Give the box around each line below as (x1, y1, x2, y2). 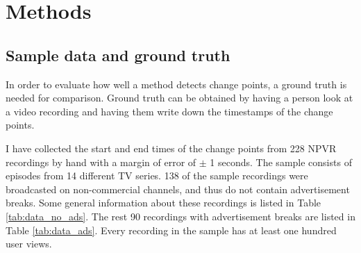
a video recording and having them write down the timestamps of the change (6, 104, 333, 118)
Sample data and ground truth (6, 44, 230, 65)
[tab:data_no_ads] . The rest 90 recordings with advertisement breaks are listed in (6, 209, 355, 223)
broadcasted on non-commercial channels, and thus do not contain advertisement (6, 181, 350, 196)
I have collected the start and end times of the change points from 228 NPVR (6, 140, 337, 155)
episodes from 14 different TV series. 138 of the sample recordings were (6, 168, 308, 183)
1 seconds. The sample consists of (210, 154, 352, 169)
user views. (6, 236, 52, 251)
